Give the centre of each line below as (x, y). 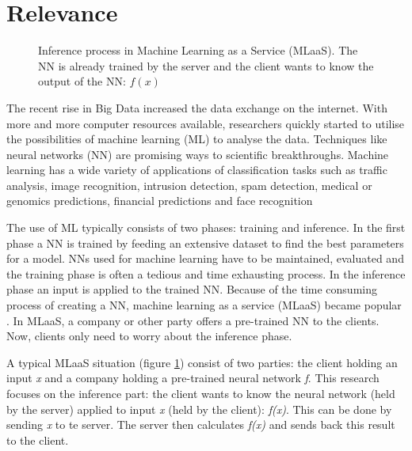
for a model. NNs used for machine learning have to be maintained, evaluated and (205, 258)
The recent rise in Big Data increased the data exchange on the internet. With (197, 107)
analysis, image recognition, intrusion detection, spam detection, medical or (189, 185)
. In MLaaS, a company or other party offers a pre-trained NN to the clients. (193, 320)
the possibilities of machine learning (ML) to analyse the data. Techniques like (197, 139)
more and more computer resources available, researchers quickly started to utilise (206, 123)
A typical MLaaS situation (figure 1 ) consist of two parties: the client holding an (202, 362)
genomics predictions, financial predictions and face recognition (160, 201)
